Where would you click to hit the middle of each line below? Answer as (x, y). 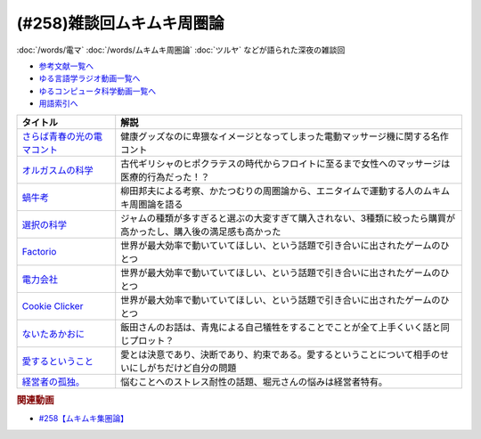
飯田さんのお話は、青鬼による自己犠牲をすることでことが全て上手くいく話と (281, 327)
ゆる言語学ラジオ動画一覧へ (90, 78)
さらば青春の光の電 (62, 136)
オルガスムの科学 (57, 170)
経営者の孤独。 (53, 381)
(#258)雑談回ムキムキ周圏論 (120, 23)
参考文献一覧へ (66, 66)
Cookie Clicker (53, 305)
